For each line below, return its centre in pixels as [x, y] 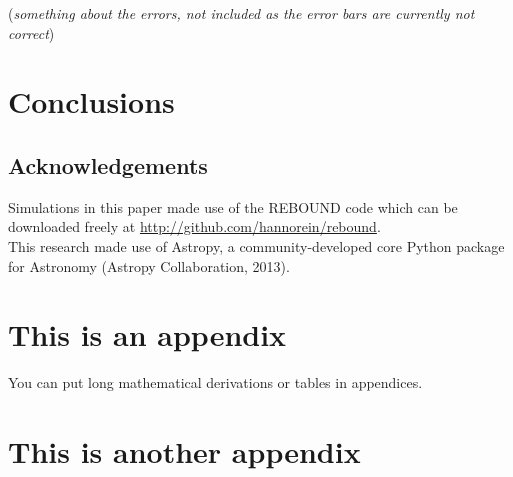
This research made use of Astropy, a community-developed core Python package [256, 245]
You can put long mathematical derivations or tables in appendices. [215, 382]
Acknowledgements [108, 164]
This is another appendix [184, 451]
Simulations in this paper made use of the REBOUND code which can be [233, 206]
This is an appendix [147, 334]
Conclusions [91, 101]
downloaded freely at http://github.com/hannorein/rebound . [194, 226]
